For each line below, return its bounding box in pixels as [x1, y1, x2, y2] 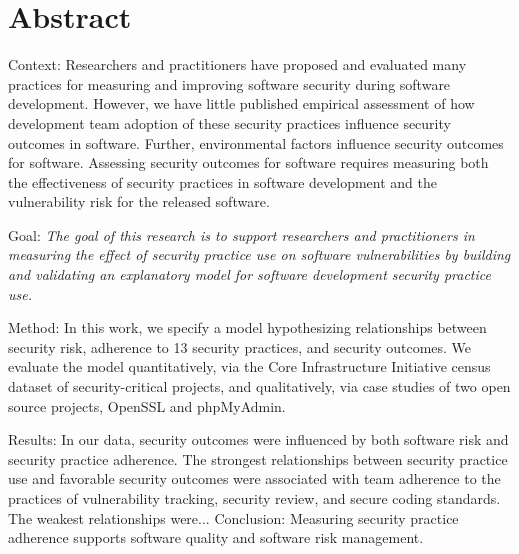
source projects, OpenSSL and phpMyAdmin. [8, 395, 286, 416]
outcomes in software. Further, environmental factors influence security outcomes [8, 132, 504, 153]
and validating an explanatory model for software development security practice [8, 264, 491, 285]
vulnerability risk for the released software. [8, 191, 270, 212]
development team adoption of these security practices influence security [8, 112, 451, 133]
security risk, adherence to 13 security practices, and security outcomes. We [8, 336, 472, 357]
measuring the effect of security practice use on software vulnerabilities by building [8, 244, 511, 265]
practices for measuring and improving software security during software [8, 73, 451, 94]
